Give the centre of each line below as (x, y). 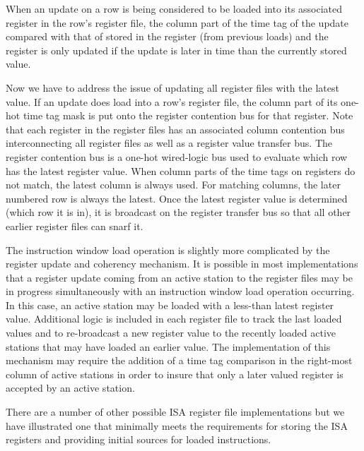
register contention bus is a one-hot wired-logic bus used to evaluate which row (177, 156)
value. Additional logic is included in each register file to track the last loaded (174, 319)
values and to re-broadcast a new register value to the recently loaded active (171, 333)
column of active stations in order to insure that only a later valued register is (175, 374)
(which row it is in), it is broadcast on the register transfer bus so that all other (178, 212)
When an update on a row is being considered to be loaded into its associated (174, 8)
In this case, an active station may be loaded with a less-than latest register (170, 305)
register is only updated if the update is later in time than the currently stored (176, 50)
